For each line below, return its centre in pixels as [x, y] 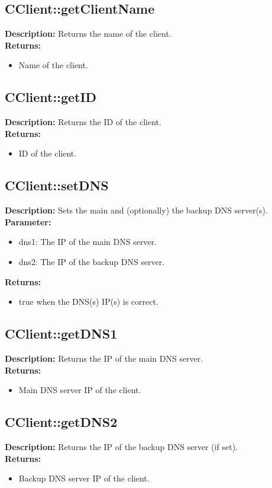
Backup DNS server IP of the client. [84, 478]
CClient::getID [51, 97]
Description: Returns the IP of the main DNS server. [104, 358]
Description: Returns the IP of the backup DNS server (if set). [122, 446]
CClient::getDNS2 [61, 422]
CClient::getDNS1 [61, 334]
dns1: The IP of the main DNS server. [88, 242]
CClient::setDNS [57, 185]
